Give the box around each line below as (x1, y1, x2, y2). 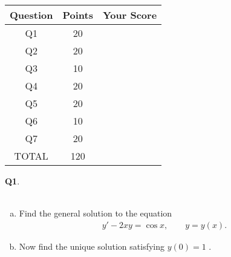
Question (10, 8, 53, 22)
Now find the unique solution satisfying (19, 239, 165, 252)
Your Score (102, 8, 157, 22)
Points (62, 8, 93, 22)
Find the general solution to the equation (19, 207, 172, 220)
